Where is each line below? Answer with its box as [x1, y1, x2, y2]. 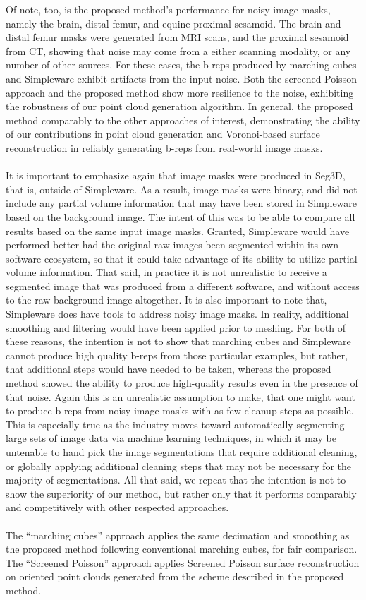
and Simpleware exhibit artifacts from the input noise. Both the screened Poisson [6, 71, 357, 85]
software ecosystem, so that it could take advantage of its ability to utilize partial [6, 251, 358, 265]
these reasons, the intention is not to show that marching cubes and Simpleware [6, 334, 351, 349]
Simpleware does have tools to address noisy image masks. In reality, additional [6, 306, 349, 321]
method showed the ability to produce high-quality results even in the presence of [6, 376, 358, 390]
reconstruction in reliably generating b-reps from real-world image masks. [6, 140, 323, 155]
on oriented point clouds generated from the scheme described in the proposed [6, 569, 344, 584]
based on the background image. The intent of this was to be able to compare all [6, 209, 355, 224]
